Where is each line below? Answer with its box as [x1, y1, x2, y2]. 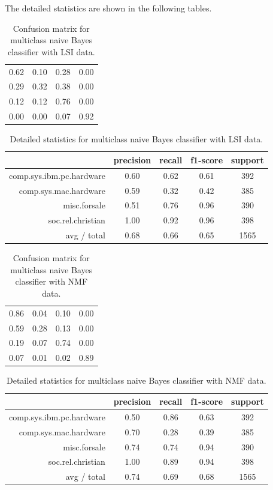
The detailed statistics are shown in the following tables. [5, 2, 212, 14]
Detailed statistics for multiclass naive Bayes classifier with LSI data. [10, 133, 263, 145]
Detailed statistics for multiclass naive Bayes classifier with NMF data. [7, 374, 266, 387]
